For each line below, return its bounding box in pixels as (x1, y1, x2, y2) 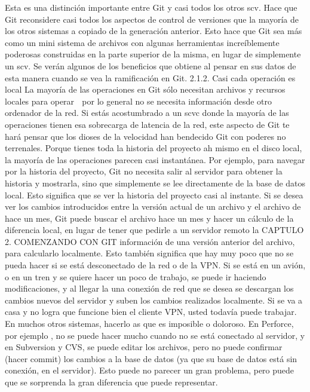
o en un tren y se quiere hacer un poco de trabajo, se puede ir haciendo (5, 270, 266, 283)
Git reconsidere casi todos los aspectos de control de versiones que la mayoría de (5, 13, 299, 25)
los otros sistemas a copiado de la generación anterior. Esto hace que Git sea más (5, 24, 302, 37)
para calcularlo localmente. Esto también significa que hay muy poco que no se (5, 247, 294, 259)
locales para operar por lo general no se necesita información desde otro (5, 94, 272, 107)
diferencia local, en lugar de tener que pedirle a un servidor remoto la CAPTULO (5, 223, 304, 236)
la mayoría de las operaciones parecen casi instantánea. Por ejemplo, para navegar (5, 153, 305, 166)
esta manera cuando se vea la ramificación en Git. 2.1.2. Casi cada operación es (5, 71, 296, 84)
